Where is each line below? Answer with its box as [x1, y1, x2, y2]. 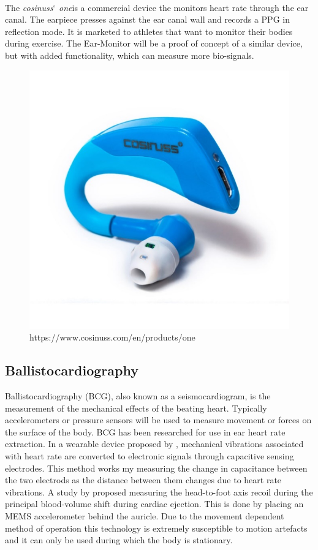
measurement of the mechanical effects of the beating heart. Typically [5, 401, 267, 414]
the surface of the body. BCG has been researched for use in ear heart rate [5, 425, 286, 438]
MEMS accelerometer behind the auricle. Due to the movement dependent [5, 509, 284, 522]
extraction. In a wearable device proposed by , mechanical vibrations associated [5, 437, 304, 450]
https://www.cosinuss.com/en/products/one [29, 331, 195, 344]
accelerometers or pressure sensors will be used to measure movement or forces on [5, 413, 312, 426]
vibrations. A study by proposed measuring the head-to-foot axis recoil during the [5, 485, 313, 498]
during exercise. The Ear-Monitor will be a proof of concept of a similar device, [5, 37, 303, 50]
